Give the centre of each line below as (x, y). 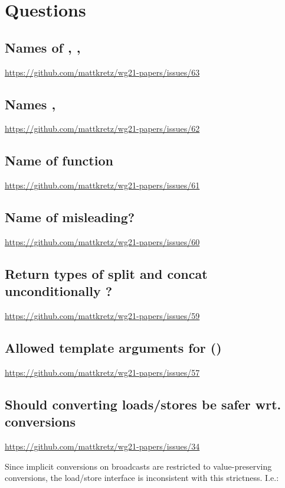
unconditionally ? (59, 291)
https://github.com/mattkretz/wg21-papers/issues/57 (102, 372)
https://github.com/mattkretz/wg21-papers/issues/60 (102, 241)
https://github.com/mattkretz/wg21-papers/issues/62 (102, 128)
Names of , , (43, 47)
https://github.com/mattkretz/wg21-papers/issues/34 (102, 446)
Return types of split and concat (106, 273)
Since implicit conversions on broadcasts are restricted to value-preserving (138, 466)
